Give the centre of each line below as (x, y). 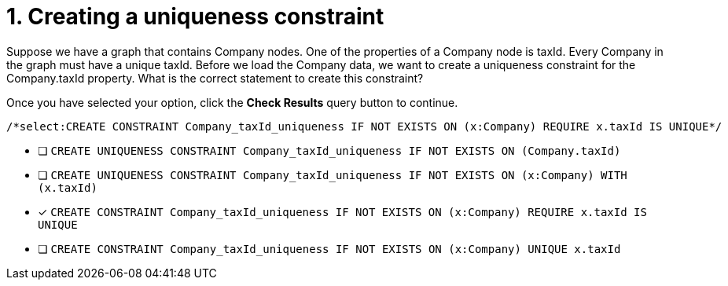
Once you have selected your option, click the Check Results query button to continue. (232, 102)
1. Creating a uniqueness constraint (195, 16)
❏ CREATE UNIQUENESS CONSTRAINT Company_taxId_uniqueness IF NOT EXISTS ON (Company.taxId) (329, 150)
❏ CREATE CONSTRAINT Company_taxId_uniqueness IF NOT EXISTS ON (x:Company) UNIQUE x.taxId (329, 248)
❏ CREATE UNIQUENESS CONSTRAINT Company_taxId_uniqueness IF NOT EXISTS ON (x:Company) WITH (333, 174)
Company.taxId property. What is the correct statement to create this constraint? (215, 78)
